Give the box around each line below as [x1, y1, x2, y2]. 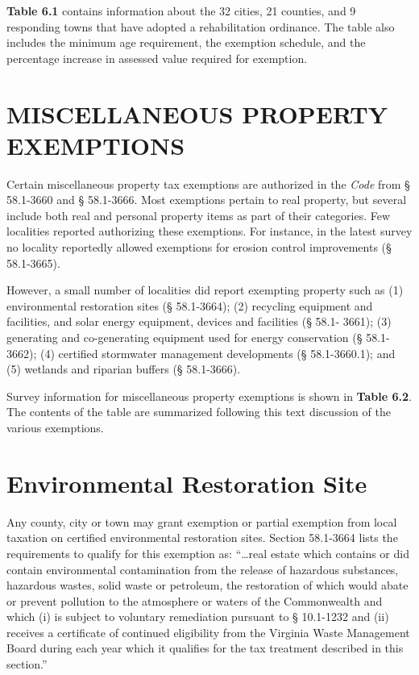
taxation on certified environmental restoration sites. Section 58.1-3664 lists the [6, 529, 398, 546]
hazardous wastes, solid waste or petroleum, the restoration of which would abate [6, 577, 409, 594]
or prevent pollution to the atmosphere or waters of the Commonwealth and [6, 592, 383, 609]
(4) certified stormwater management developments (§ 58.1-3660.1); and [39, 344, 396, 361]
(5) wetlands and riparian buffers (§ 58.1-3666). [6, 360, 241, 377]
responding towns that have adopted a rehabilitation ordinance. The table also [6, 18, 395, 35]
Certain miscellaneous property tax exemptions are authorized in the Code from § [6, 175, 410, 192]
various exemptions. [6, 419, 104, 435]
